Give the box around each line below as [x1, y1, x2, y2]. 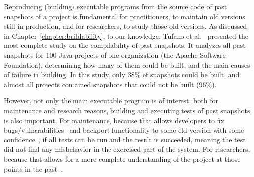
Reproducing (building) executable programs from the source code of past [4, 1, 227, 11]
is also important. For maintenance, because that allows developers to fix [4, 115, 224, 125]
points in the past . [4, 163, 63, 174]
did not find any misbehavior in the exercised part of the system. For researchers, [4, 144, 250, 154]
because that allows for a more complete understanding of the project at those [4, 153, 241, 164]
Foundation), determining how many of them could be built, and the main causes [4, 59, 250, 70]
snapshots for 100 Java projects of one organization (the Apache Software [4, 49, 226, 60]
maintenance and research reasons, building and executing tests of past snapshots [4, 105, 250, 115]
